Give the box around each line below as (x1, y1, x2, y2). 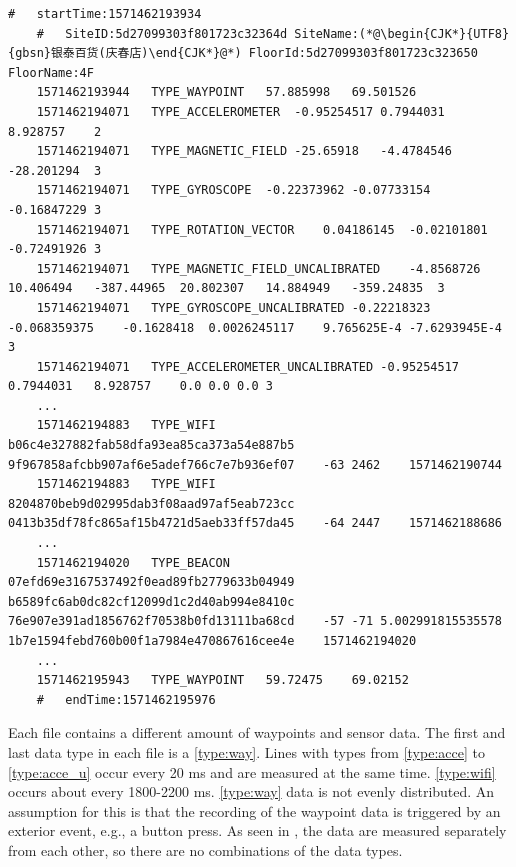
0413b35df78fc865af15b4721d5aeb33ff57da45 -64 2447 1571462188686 (8, 516, 502, 531)
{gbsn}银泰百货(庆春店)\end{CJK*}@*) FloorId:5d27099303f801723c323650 (8, 46, 478, 61)
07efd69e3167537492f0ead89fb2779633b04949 (8, 575, 295, 590)
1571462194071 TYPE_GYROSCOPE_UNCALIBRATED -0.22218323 (36, 300, 431, 315)
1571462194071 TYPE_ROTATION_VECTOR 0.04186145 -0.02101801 (36, 222, 488, 237)
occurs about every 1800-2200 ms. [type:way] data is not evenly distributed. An (8, 781, 495, 802)
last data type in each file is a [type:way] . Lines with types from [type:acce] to (8, 741, 485, 762)
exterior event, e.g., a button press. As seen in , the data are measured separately (8, 820, 507, 841)
